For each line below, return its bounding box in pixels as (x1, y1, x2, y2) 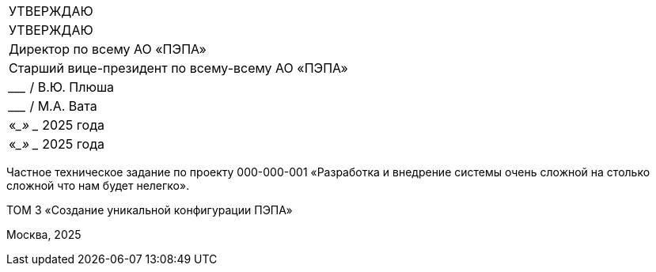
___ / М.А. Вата (9, 98, 97, 114)
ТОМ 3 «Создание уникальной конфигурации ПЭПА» (6, 203, 293, 217)
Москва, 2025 (6, 228, 82, 241)
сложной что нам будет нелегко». (6, 179, 190, 192)
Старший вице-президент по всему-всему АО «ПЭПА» (9, 60, 348, 76)
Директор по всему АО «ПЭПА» (9, 41, 207, 57)
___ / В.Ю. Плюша (9, 79, 115, 95)
